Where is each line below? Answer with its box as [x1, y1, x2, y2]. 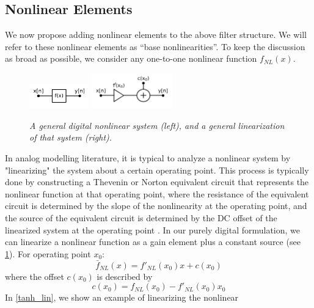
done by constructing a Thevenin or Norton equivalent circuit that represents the [5, 175, 309, 188]
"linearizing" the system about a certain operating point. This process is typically [5, 163, 309, 176]
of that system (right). [29, 131, 112, 144]
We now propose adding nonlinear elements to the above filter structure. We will [5, 28, 307, 41]
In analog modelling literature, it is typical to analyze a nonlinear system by [5, 152, 291, 164]
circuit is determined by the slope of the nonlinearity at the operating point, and [5, 199, 307, 212]
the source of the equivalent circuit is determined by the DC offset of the [5, 211, 277, 224]
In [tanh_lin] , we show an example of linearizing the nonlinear [5, 291, 239, 304]
